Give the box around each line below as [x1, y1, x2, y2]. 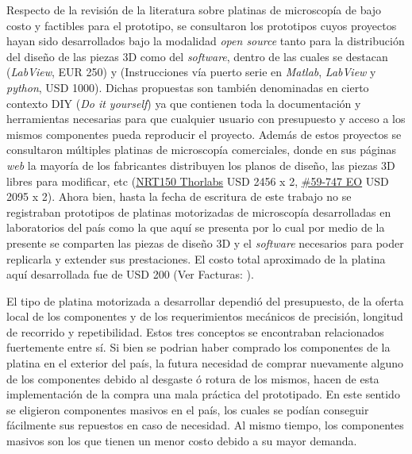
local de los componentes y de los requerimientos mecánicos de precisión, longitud [6, 308, 403, 325]
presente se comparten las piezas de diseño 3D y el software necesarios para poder [6, 234, 404, 251]
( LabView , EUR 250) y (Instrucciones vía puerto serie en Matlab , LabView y [6, 63, 376, 80]
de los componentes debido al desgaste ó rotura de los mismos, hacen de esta [6, 370, 379, 387]
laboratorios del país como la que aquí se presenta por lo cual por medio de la [6, 219, 385, 236]
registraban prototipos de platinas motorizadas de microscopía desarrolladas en [6, 203, 391, 220]
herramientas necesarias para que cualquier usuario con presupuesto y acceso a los [6, 110, 406, 127]
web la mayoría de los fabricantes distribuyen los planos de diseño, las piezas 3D [6, 156, 395, 173]
